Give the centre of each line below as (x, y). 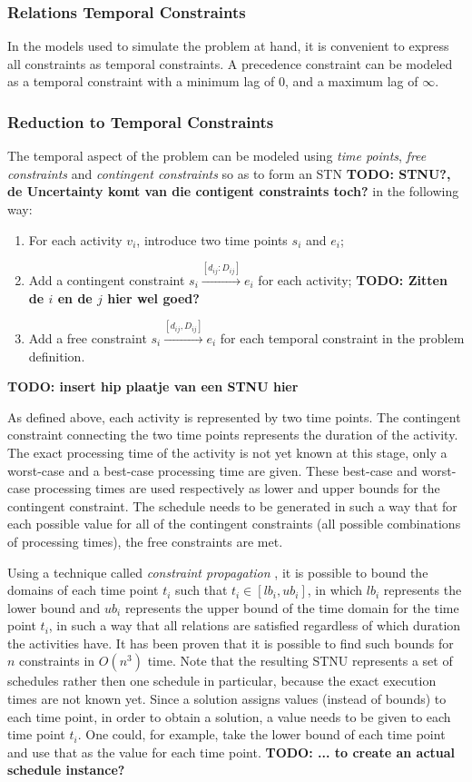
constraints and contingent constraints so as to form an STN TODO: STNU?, (229, 173)
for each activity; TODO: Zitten (353, 279)
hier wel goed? (153, 297)
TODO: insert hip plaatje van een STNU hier (153, 386)
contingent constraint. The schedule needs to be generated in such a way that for (232, 505)
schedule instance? (66, 770)
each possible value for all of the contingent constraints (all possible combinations (234, 524)
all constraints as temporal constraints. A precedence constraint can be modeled (230, 63)
